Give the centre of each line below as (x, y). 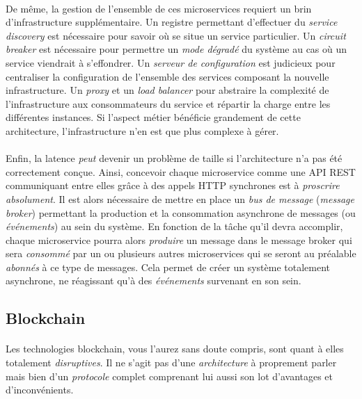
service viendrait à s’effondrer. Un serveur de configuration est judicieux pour (171, 62)
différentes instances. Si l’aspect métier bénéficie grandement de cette (153, 117)
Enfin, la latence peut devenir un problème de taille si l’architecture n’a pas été (174, 158)
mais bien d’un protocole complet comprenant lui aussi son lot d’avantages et (170, 376)
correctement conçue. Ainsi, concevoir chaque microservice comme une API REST (181, 171)
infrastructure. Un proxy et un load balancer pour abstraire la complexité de (167, 90)
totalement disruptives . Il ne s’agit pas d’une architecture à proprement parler (171, 363)
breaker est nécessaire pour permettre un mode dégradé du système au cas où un (176, 49)
